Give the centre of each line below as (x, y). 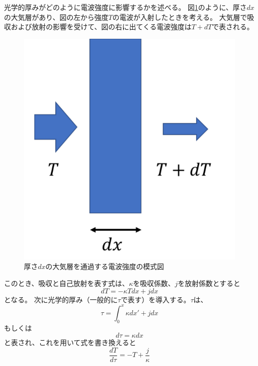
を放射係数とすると (209, 283)
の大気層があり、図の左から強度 (56, 17)
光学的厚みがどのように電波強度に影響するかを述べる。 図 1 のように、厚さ (126, 7)
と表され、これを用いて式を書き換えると (70, 342)
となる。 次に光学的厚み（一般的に (61, 299)
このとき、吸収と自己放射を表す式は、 (67, 283)
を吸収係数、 (154, 283)
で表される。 (233, 27)
